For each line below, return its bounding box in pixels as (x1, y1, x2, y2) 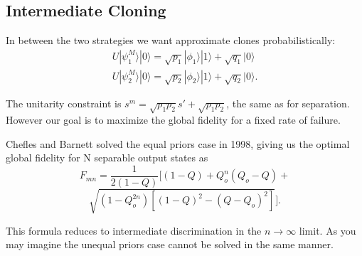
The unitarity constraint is (6, 96, 122, 111)
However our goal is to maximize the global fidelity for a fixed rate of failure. (6, 112, 341, 127)
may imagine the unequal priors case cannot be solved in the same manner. (6, 237, 334, 252)
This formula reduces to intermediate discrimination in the (6, 223, 262, 238)
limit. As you (299, 223, 356, 238)
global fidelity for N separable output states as (6, 150, 208, 165)
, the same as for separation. (226, 96, 350, 111)
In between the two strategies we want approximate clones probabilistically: (6, 33, 336, 48)
